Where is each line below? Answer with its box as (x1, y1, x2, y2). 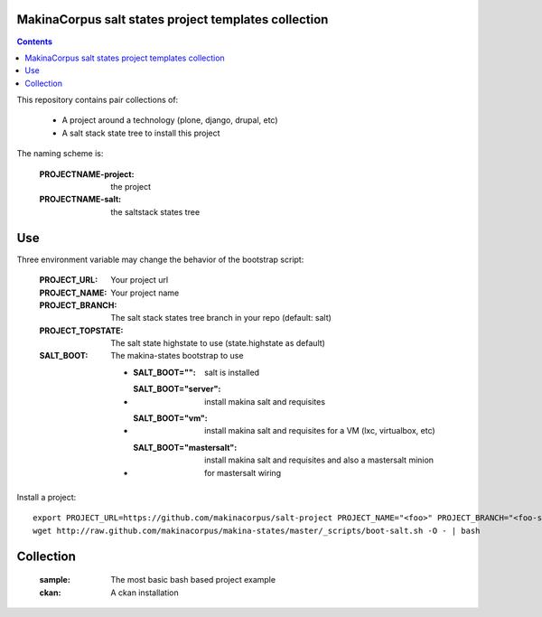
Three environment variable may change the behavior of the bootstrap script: (16, 254, 304, 265)
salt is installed (204, 367, 260, 378)
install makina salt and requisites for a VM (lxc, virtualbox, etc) (204, 425, 435, 436)
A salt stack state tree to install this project (61, 127, 220, 138)
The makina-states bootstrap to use (110, 351, 244, 361)
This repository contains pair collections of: (16, 95, 179, 106)
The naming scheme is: (16, 148, 104, 159)
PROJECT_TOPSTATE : (39, 325, 124, 336)
